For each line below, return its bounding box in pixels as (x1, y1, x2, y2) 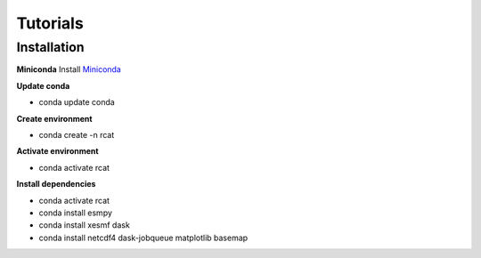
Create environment (16, 113, 93, 124)
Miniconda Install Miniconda (16, 64, 122, 75)
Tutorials (16, 13, 84, 33)
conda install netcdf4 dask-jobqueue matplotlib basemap (38, 232, 249, 243)
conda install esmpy (38, 207, 113, 218)
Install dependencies (16, 179, 96, 189)
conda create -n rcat (38, 129, 115, 140)
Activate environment (16, 146, 99, 157)
